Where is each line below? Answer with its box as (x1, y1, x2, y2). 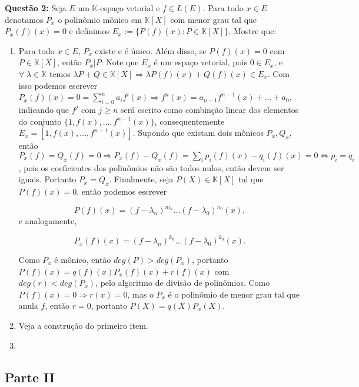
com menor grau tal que (170, 13, 257, 25)
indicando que (18, 103, 69, 115)
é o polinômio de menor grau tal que (168, 288, 300, 300)
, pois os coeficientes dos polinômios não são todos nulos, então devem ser (18, 161, 284, 174)
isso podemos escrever (18, 79, 98, 91)
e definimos (69, 25, 110, 37)
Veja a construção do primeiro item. (18, 319, 148, 332)
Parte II (5, 368, 55, 386)
